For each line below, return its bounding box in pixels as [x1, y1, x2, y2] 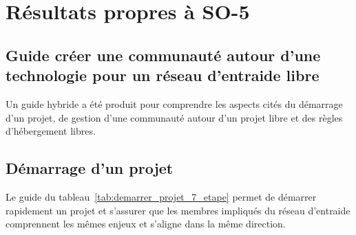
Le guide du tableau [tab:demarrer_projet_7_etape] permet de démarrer [6, 189, 317, 203]
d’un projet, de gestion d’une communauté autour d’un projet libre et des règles [6, 110, 343, 124]
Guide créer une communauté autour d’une [6, 44, 321, 65]
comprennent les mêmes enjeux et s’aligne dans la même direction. [6, 216, 286, 231]
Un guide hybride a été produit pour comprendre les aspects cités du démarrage [6, 96, 343, 111]
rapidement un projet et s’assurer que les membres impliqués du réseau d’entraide [6, 203, 350, 217]
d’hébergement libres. [6, 124, 96, 138]
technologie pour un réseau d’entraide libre [6, 65, 320, 86]
